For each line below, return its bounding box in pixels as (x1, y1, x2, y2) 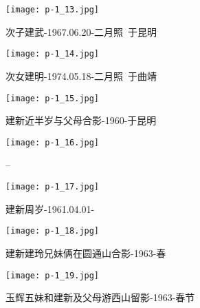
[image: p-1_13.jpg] (5, 5, 100, 14)
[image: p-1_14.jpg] (5, 49, 100, 59)
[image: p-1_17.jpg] (5, 182, 100, 192)
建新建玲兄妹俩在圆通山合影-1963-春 (5, 245, 166, 260)
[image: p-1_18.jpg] (5, 226, 100, 236)
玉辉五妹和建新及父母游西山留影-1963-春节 (5, 290, 195, 305)
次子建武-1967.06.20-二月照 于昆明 (5, 24, 157, 39)
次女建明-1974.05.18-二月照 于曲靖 (5, 68, 157, 83)
